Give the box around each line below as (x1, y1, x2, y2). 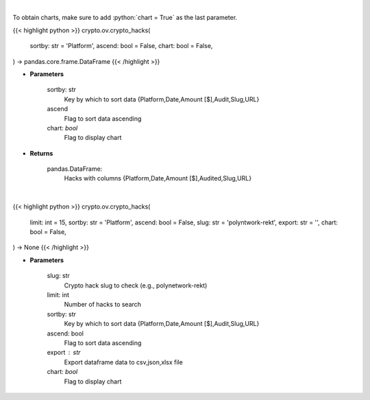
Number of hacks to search (64, 301, 142, 309)
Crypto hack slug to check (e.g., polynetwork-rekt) (64, 281, 208, 290)
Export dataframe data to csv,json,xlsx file (64, 357, 183, 366)
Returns (29, 149, 53, 157)
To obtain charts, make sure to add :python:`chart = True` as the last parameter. (12, 14, 238, 22)
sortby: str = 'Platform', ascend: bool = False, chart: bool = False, (29, 42, 213, 50)
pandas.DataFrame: (47, 165, 103, 173)
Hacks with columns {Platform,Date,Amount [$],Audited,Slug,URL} (64, 174, 252, 183)
